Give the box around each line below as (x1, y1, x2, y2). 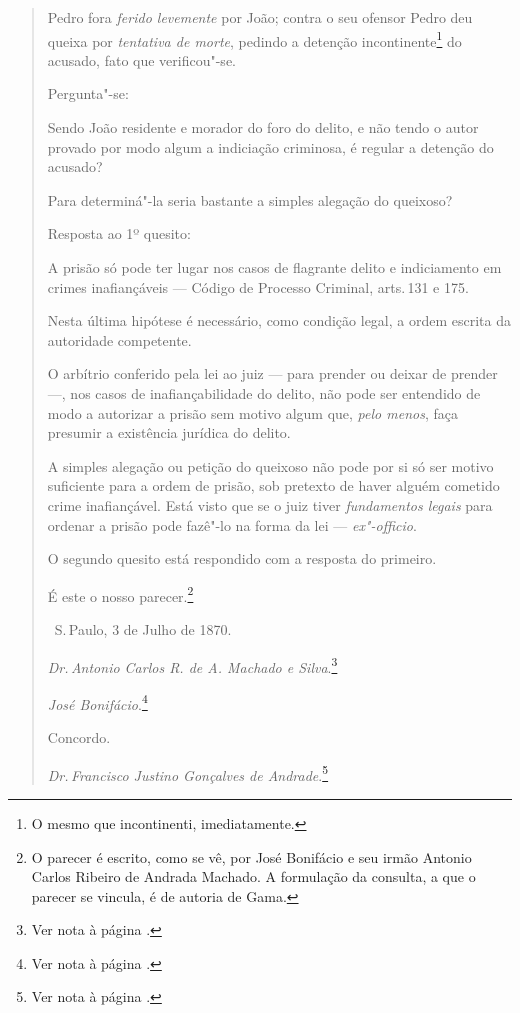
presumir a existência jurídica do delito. (47, 422, 291, 443)
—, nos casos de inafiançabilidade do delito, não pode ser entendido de (47, 382, 481, 403)
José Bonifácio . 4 (47, 690, 148, 714)
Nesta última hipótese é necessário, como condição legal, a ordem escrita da (47, 310, 511, 331)
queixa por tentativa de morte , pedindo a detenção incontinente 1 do (47, 27, 462, 51)
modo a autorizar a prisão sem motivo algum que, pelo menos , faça (47, 402, 458, 423)
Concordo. (47, 727, 111, 748)
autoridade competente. (47, 329, 192, 350)
